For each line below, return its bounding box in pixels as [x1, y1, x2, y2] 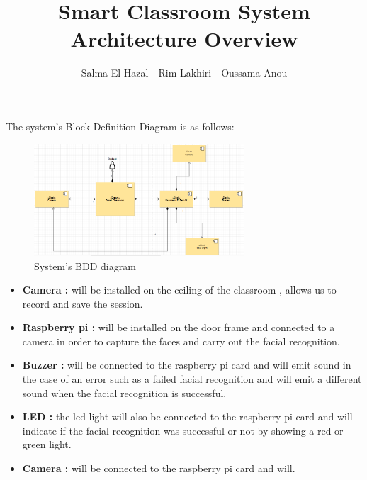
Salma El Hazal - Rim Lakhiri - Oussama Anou [81, 65, 288, 80]
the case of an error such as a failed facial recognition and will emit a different [22, 372, 362, 386]
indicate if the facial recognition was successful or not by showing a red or [22, 423, 344, 437]
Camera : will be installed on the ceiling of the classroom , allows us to [22, 282, 337, 297]
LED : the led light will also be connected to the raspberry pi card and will [22, 409, 353, 424]
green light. [22, 437, 72, 452]
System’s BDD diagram [34, 258, 136, 273]
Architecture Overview [70, 24, 298, 53]
